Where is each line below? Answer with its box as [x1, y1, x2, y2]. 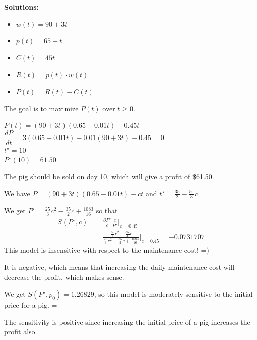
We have [4, 188, 30, 198]
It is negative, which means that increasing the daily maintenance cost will [4, 261, 235, 272]
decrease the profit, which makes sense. [4, 271, 124, 282]
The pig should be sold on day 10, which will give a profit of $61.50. [4, 171, 214, 181]
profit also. [4, 326, 37, 337]
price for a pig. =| [4, 300, 59, 310]
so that [96, 205, 118, 216]
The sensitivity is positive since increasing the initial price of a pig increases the [4, 316, 250, 327]
